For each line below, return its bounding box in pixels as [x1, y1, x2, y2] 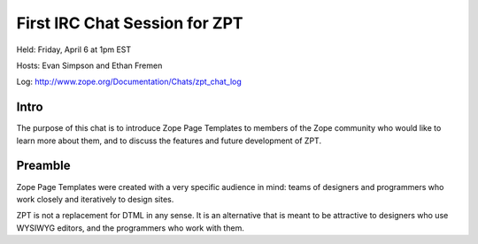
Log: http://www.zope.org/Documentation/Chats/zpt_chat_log [16, 76, 243, 88]
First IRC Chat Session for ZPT [16, 13, 243, 33]
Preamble [16, 158, 71, 173]
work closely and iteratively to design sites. [16, 194, 174, 204]
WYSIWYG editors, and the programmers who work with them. [16, 222, 245, 233]
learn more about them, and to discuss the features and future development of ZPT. [16, 135, 322, 146]
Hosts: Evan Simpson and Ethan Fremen [16, 60, 163, 71]
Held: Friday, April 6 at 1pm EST [16, 44, 132, 55]
